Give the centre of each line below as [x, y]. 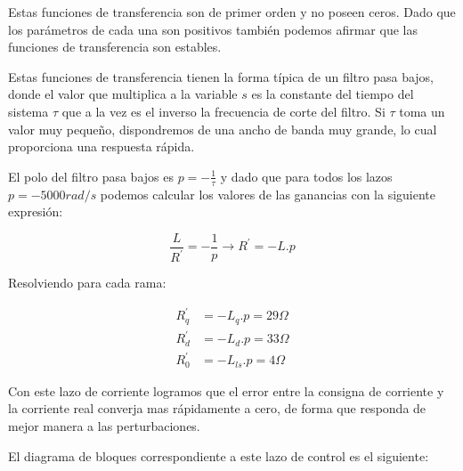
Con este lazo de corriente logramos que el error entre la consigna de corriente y [226, 390]
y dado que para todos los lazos [306, 176]
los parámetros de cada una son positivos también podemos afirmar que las [213, 29]
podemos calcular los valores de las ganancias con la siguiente [268, 194]
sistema [28, 111]
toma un [422, 111]
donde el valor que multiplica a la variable [123, 94]
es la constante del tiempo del [333, 94]
